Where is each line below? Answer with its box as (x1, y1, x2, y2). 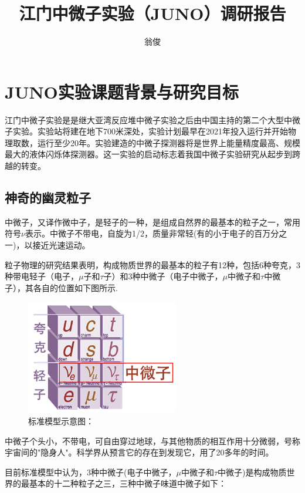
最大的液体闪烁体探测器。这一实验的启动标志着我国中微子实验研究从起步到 (5, 148, 292, 160)
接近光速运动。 (32, 239, 90, 251)
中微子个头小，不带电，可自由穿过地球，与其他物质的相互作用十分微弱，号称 (5, 434, 300, 447)
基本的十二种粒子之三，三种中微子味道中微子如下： (29, 477, 226, 489)
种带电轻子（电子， (5, 270, 79, 282)
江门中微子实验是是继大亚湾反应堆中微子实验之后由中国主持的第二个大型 (5, 113, 284, 126)
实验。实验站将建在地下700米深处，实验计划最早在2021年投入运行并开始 (12, 125, 288, 137)
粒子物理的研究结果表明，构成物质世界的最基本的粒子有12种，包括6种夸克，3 (5, 258, 300, 271)
